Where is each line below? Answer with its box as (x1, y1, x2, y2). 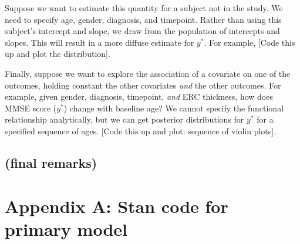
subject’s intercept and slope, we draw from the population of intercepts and (5, 25, 280, 37)
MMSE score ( (5, 101, 57, 114)
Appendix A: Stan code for (5, 194, 228, 218)
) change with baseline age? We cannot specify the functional (63, 101, 284, 114)
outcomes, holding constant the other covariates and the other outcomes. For (5, 79, 281, 91)
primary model (5, 216, 127, 240)
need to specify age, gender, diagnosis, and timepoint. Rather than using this (5, 13, 282, 25)
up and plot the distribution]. (5, 48, 110, 60)
